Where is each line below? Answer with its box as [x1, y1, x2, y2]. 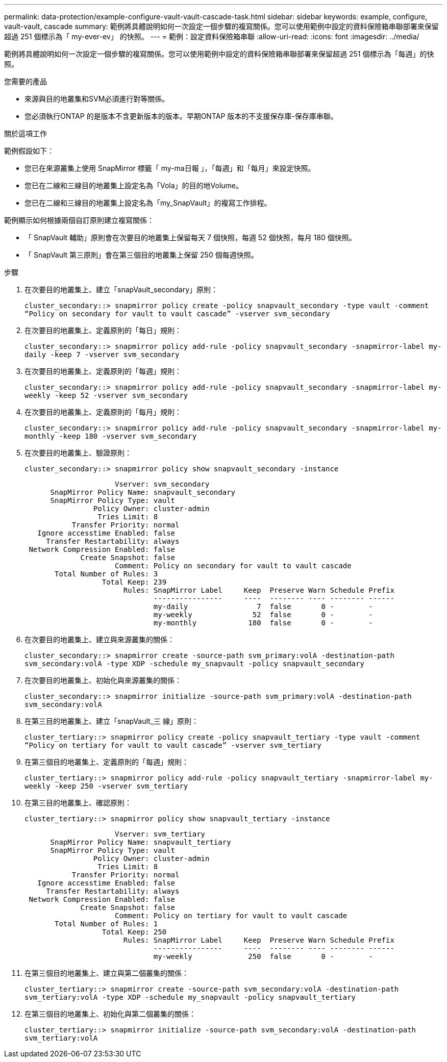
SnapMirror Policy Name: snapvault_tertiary [50, 838, 231, 846]
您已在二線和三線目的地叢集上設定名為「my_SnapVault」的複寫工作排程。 [24, 198, 271, 207]
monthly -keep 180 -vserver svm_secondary [24, 432, 197, 440]
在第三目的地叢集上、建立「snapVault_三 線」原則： [24, 717, 198, 725]
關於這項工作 [4, 129, 47, 138]
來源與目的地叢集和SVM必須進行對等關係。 [24, 94, 169, 103]
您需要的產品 [4, 77, 47, 86]
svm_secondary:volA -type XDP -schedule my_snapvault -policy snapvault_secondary [24, 660, 364, 668]
